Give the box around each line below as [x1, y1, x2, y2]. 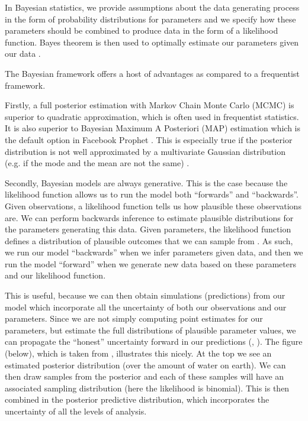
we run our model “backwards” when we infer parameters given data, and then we [5, 246, 303, 258]
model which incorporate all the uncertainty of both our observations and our [5, 300, 287, 313]
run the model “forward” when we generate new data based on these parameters [5, 257, 296, 270]
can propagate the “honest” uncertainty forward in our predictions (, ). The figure [5, 335, 303, 348]
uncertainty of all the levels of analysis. [5, 405, 147, 417]
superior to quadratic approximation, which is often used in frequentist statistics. [5, 110, 299, 122]
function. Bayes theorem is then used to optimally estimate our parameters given [5, 35, 299, 48]
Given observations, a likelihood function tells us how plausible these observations [5, 199, 301, 212]
